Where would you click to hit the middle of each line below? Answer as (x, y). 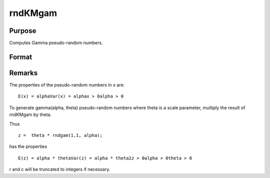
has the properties (28, 146)
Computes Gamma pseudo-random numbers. (56, 43)
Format (21, 57)
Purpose (23, 31)
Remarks (23, 73)
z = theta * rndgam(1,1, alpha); (60, 135)
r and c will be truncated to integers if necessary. (60, 169)
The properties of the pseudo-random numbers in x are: (67, 84)
